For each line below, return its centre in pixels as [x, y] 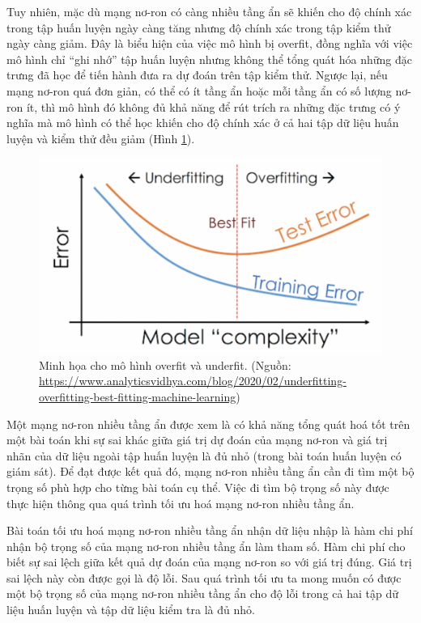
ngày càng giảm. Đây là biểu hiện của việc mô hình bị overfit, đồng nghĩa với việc [210, 43]
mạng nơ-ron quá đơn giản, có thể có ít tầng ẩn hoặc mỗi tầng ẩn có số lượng [199, 90]
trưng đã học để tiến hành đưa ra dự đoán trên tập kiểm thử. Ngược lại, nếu [197, 75]
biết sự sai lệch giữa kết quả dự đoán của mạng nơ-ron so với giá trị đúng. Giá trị [209, 562]
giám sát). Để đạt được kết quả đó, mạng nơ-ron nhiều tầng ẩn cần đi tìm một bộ [210, 471]
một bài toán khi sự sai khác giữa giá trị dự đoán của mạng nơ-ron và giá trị [197, 440]
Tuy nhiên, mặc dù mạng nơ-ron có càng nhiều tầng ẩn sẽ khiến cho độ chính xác [209, 11]
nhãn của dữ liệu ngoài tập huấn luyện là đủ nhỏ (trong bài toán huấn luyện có [204, 455]
